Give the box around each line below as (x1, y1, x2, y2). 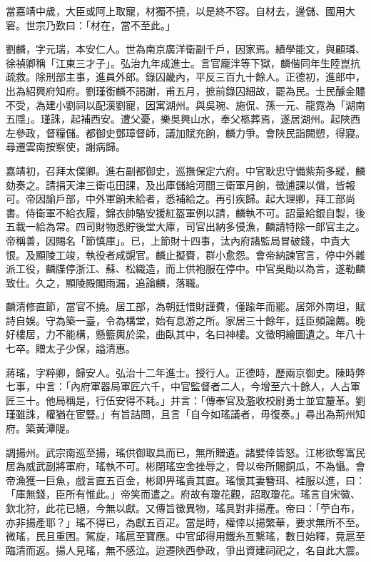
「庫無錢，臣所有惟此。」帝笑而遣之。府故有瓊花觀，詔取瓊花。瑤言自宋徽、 (6, 486, 360, 501)
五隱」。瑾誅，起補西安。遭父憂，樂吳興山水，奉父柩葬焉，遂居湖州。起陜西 (6, 111, 360, 126)
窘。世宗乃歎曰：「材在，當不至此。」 (6, 17, 176, 32)
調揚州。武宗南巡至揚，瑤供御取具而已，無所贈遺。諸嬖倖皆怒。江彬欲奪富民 (6, 444, 365, 459)
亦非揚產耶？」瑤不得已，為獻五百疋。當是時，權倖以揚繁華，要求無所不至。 (6, 514, 365, 529)
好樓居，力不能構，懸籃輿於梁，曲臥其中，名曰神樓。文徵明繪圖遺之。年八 (6, 327, 355, 342)
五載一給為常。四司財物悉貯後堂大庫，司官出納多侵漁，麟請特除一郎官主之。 (6, 219, 365, 234)
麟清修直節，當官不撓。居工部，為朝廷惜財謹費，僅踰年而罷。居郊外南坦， (6, 299, 355, 314)
